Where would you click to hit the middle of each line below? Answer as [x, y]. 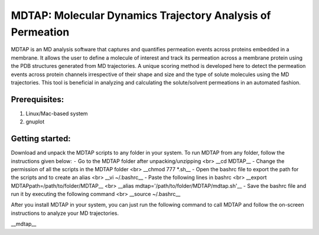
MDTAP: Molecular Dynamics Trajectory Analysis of [141, 15]
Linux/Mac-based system [57, 113]
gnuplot [35, 122]
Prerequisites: [38, 99]
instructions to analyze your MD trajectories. [65, 213]
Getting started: [41, 139]
